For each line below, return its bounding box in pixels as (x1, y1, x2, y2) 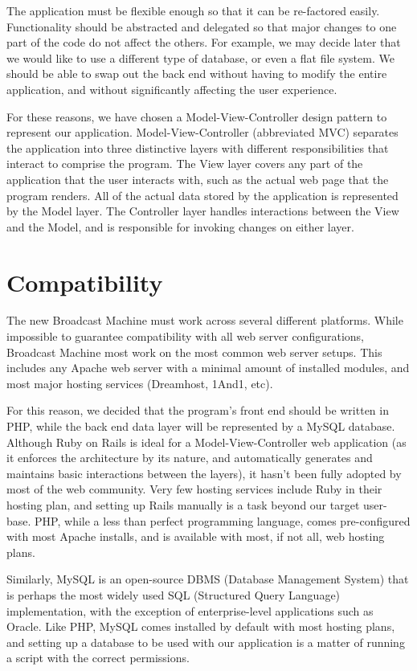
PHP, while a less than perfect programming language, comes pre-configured (35, 512, 411, 529)
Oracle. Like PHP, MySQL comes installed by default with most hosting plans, (6, 618, 395, 635)
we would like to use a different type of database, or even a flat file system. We (6, 49, 395, 66)
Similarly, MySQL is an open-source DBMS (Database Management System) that (6, 571, 409, 587)
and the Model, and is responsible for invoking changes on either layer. (6, 218, 354, 235)
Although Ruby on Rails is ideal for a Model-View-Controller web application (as (6, 433, 407, 450)
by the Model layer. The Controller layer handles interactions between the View (6, 203, 399, 219)
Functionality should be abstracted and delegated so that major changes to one (6, 18, 397, 35)
